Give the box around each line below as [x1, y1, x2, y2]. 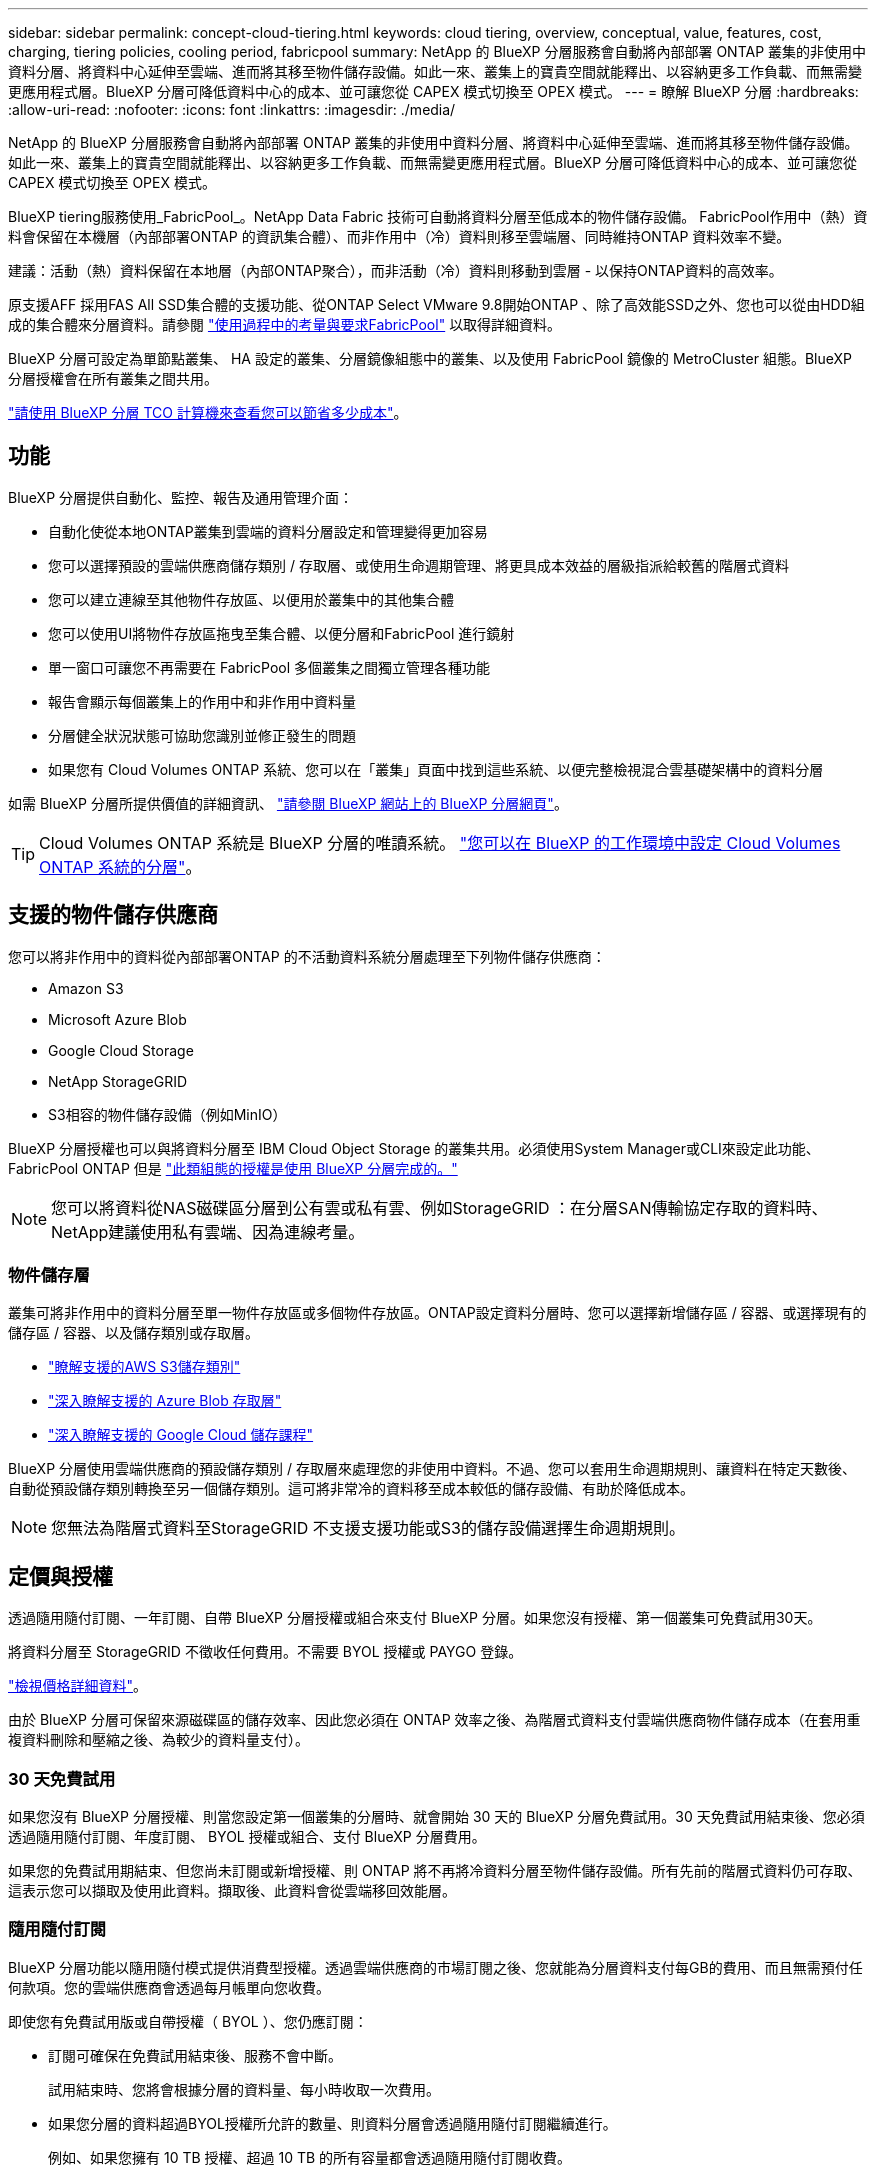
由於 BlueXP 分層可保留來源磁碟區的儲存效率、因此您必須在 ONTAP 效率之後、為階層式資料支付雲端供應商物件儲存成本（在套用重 [8, 1711, 861, 1729]
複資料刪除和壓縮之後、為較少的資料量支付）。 [8, 1731, 309, 1749]
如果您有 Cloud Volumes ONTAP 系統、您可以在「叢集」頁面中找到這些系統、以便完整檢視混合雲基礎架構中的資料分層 [48, 760, 824, 778]
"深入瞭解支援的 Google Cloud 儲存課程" [48, 1426, 314, 1444]
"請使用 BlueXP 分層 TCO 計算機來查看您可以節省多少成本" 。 [8, 404, 408, 421]
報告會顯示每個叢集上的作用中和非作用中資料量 [48, 692, 356, 710]
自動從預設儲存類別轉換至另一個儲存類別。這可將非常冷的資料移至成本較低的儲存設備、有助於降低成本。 [8, 1480, 694, 1498]
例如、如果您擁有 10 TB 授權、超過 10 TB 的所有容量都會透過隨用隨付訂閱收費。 [48, 2148, 572, 2166]
